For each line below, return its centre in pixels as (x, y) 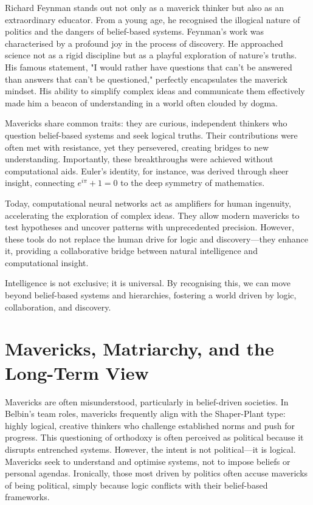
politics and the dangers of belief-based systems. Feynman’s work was (134, 31)
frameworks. (27, 497)
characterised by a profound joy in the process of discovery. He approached (144, 43)
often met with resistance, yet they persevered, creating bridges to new (137, 147)
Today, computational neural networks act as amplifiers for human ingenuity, (148, 203)
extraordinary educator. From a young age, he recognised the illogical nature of (153, 19)
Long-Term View (77, 372)
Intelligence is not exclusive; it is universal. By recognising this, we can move (148, 283)
